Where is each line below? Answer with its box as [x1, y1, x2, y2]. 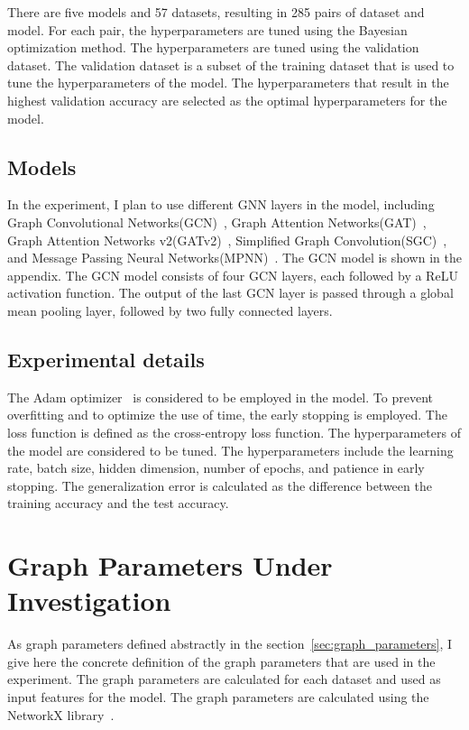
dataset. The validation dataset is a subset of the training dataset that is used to [7, 55, 455, 74]
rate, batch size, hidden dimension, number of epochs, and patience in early [7, 458, 425, 477]
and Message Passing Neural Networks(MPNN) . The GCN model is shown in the [7, 248, 462, 267]
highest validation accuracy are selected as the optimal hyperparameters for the [7, 90, 447, 109]
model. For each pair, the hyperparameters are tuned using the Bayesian [7, 20, 408, 39]
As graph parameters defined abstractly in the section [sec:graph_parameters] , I [7, 634, 453, 653]
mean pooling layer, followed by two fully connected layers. [7, 300, 333, 319]
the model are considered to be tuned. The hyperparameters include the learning [7, 440, 454, 459]
